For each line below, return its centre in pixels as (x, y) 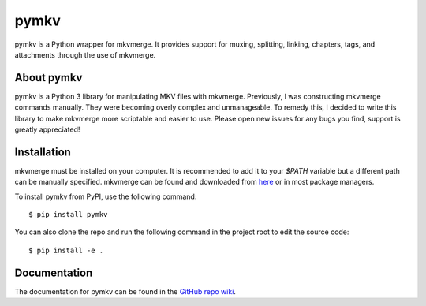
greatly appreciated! (47, 129)
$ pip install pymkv (68, 215)
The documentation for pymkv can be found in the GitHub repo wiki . (125, 291)
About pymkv (49, 78)
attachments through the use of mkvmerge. (85, 54)
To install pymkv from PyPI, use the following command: (106, 196)
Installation (43, 152)
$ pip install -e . (66, 250)
